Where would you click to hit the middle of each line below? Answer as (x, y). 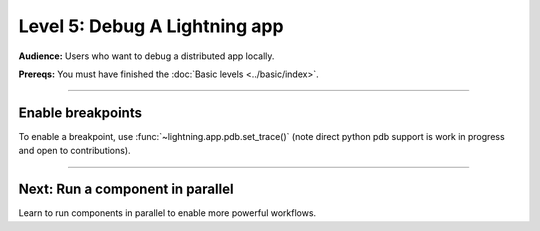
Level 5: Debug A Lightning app (151, 26)
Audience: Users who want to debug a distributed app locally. (146, 56)
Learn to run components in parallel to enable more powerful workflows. (167, 213)
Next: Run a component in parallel (126, 189)
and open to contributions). (74, 151)
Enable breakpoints (80, 112)
